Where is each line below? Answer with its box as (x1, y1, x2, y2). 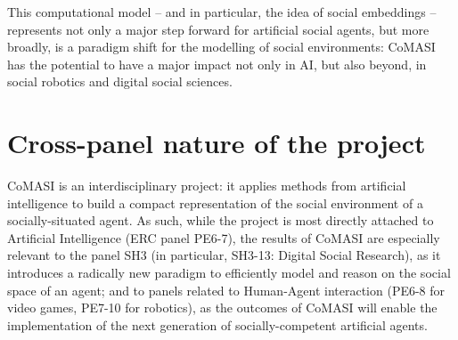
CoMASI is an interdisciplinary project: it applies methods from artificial (7, 176, 406, 195)
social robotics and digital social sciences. (7, 72, 233, 91)
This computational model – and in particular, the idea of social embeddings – (7, 3, 437, 20)
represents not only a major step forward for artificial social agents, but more (7, 20, 429, 38)
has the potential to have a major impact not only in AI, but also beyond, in (7, 54, 427, 73)
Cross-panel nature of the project (7, 125, 426, 161)
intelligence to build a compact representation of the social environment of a (7, 193, 423, 212)
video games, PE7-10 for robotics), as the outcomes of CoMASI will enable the (7, 298, 438, 317)
